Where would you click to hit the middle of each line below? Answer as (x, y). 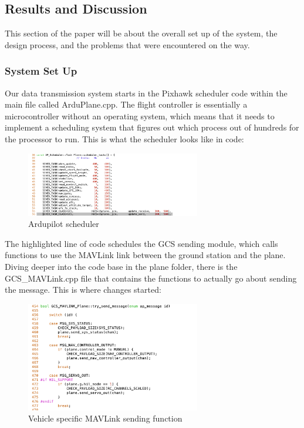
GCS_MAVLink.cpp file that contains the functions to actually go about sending (151, 278)
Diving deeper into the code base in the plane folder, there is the (121, 266)
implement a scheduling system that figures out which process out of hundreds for (152, 127)
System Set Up (41, 71)
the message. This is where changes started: (83, 290)
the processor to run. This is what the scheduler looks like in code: (124, 138)
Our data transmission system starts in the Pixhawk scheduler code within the (146, 93)
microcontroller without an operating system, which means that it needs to (140, 116)
